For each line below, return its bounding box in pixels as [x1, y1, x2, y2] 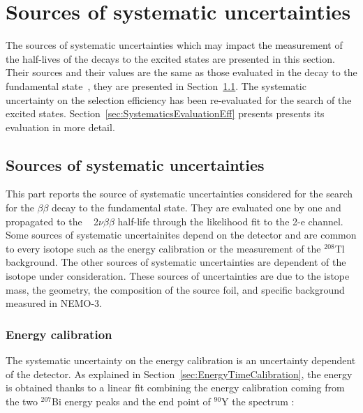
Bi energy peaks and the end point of [52, 393, 211, 408]
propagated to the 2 [6, 213, 99, 228]
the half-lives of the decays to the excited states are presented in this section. [6, 51, 335, 66]
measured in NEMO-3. [6, 296, 102, 310]
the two [6, 393, 38, 408]
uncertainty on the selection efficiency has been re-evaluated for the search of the [6, 92, 352, 107]
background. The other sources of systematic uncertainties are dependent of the [6, 255, 346, 269]
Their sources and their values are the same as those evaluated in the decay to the [6, 65, 357, 80]
